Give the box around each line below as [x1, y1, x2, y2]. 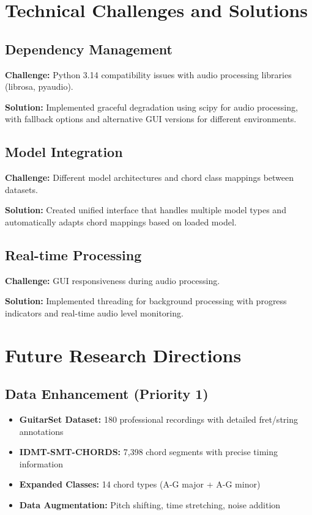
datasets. [5, 183, 38, 195]
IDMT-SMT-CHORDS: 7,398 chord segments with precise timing [19, 445, 278, 458]
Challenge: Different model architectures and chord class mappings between [5, 171, 294, 184]
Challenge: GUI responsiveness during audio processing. [5, 274, 220, 287]
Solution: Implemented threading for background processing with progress [5, 294, 287, 307]
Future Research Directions [5, 342, 242, 367]
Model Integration [5, 142, 123, 161]
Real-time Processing [5, 245, 142, 264]
